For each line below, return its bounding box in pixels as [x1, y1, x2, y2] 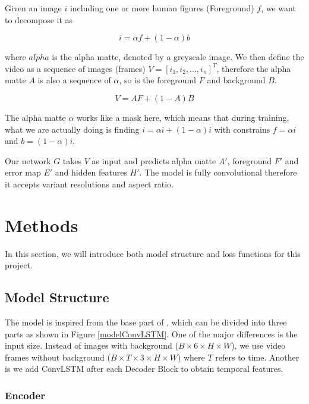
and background [207, 74, 266, 86]
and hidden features [55, 166, 127, 178]
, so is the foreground [119, 74, 197, 86]
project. [5, 259, 33, 271]
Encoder [5, 387, 45, 402]
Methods [5, 212, 78, 237]
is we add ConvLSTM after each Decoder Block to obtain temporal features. [5, 362, 283, 375]
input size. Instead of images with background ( [5, 339, 178, 352]
